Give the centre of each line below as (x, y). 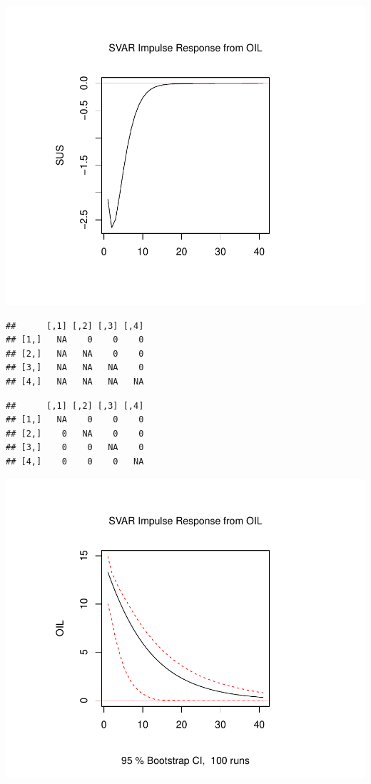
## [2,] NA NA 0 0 (75, 353)
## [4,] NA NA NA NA (75, 381)
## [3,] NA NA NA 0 (75, 368)
